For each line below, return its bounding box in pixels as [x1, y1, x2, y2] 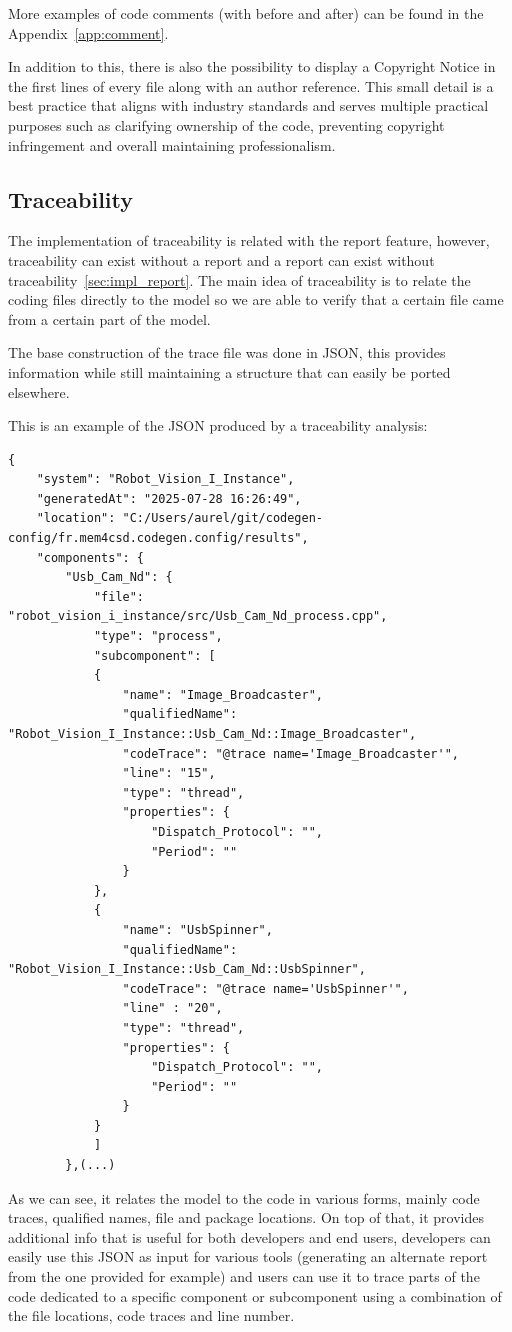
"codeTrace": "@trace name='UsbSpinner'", [122, 981, 409, 996]
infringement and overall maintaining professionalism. [8, 134, 336, 155]
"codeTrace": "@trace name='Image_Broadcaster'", [122, 746, 460, 761]
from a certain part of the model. [8, 308, 211, 329]
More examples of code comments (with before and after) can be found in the [8, 3, 484, 23]
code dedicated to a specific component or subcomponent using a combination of [8, 1285, 502, 1306]
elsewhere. [8, 381, 70, 402]
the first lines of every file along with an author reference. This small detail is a [8, 75, 494, 96]
